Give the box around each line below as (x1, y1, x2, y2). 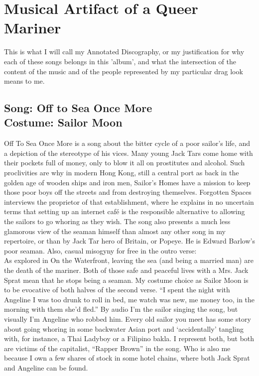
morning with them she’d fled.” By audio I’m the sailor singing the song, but (4, 304, 238, 314)
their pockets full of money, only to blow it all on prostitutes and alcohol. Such (4, 157, 245, 168)
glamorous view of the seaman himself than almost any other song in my (4, 226, 226, 236)
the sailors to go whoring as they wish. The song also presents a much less (4, 216, 231, 227)
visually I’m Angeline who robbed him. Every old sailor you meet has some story (4, 313, 251, 324)
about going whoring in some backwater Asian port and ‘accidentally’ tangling (4, 323, 244, 334)
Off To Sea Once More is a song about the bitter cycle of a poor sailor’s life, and (4, 138, 250, 148)
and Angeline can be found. (4, 362, 88, 373)
